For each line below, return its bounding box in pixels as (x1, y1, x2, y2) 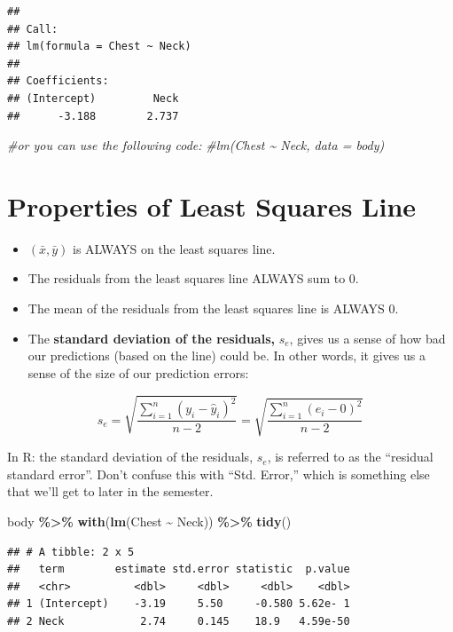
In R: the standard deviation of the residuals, (7, 447, 254, 466)
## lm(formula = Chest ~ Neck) (7, 40, 191, 53)
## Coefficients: (7, 75, 109, 88)
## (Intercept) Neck (7, 91, 179, 105)
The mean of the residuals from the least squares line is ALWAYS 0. (27, 299, 399, 318)
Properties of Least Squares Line (7, 187, 417, 224)
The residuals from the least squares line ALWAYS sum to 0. (27, 269, 359, 288)
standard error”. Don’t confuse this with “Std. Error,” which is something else (7, 464, 430, 483)
